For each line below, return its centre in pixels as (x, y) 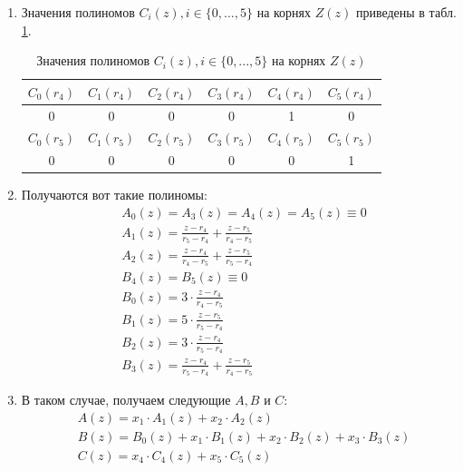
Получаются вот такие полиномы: (114, 195)
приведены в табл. (406, 12)
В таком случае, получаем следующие (126, 399)
